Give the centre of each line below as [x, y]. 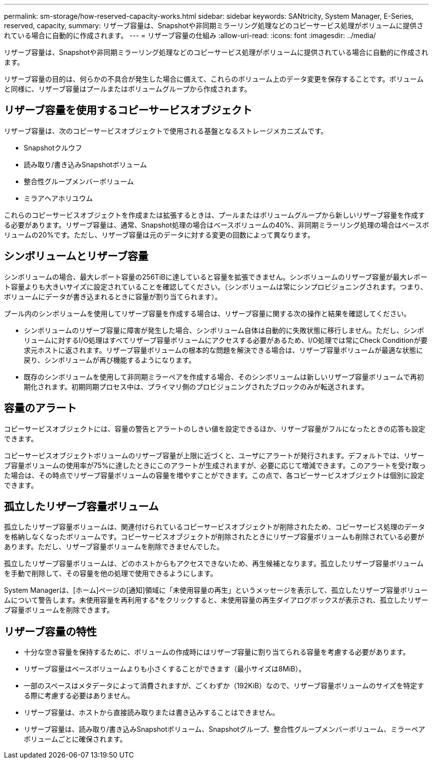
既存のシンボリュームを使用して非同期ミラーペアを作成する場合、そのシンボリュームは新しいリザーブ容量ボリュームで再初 [224, 377]
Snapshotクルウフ [53, 147]
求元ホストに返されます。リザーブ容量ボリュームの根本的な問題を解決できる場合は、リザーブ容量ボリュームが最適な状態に [223, 350]
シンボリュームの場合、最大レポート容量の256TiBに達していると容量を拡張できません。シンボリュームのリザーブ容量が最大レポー [216, 277]
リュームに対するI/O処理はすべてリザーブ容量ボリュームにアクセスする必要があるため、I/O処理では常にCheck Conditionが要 [226, 340]
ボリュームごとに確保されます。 [75, 739]
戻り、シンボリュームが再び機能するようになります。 [110, 360]
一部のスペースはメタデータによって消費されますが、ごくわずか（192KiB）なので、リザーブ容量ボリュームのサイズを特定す [224, 686]
